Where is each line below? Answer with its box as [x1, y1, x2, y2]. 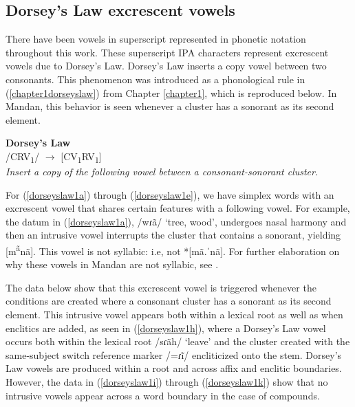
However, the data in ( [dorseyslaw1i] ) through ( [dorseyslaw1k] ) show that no [6, 375, 328, 389]
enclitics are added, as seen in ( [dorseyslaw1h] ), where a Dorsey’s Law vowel [6, 320, 326, 335]
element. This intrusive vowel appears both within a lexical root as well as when [6, 307, 343, 322]
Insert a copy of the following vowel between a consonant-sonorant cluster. [6, 164, 319, 179]
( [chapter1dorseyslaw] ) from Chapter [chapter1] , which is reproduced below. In [6, 85, 337, 100]
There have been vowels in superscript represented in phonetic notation [6, 32, 306, 46]
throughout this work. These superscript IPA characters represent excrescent [6, 45, 329, 59]
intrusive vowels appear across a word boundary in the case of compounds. [6, 388, 320, 402]
